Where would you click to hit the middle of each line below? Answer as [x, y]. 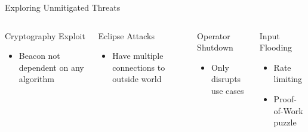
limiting [288, 79]
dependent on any [51, 67]
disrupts [226, 79]
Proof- [285, 98]
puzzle [285, 122]
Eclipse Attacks [126, 35]
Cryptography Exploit [45, 35]
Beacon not [39, 56]
